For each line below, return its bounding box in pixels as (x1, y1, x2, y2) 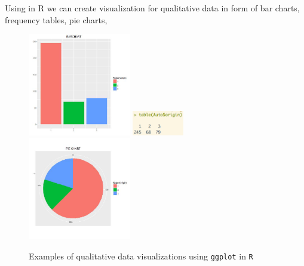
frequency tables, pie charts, (5, 13, 108, 26)
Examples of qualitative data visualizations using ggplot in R (29, 249, 253, 262)
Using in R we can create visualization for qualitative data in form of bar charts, (5, 2, 300, 14)
